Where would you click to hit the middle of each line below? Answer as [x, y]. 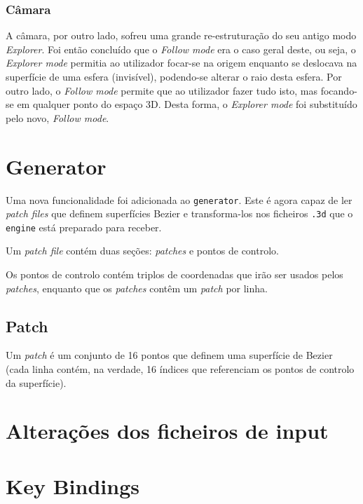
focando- [339, 90]
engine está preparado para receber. [84, 227]
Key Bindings [73, 485]
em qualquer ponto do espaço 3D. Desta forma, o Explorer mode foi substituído [187, 104]
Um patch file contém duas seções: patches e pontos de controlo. [142, 251]
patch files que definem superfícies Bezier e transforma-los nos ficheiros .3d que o [179, 213]
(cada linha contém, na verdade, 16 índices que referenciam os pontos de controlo [180, 369]
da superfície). [36, 382]
